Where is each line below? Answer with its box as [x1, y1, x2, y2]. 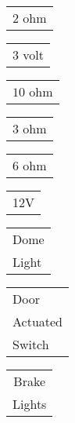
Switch [12, 335, 49, 353]
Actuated [12, 312, 63, 330]
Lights [12, 395, 47, 413]
